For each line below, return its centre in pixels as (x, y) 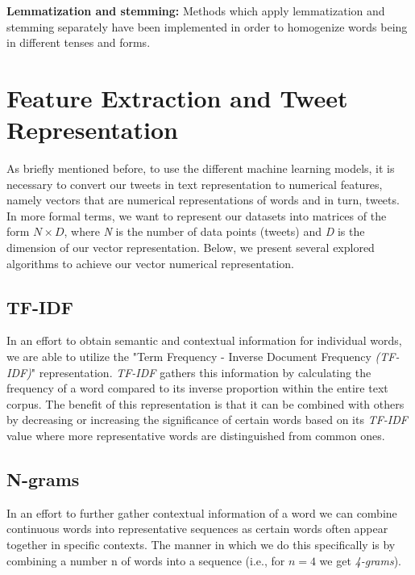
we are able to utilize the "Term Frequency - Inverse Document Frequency (189, 357)
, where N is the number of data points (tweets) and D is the (214, 231)
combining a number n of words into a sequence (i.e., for (146, 560)
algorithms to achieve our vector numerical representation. (150, 263)
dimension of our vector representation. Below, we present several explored (191, 248)
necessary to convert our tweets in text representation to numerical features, (195, 184)
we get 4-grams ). (361, 560)
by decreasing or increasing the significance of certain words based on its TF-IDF (207, 420)
